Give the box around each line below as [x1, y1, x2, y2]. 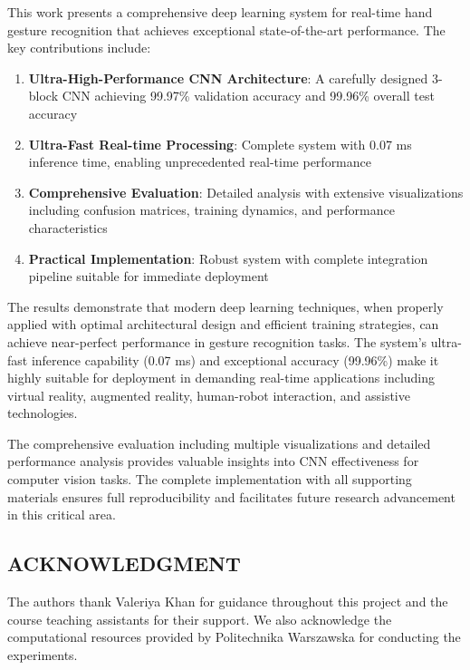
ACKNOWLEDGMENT [7, 549, 241, 578]
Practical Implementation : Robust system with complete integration [28, 248, 428, 267]
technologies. [7, 403, 78, 422]
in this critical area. [7, 505, 116, 524]
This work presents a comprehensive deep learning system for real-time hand [7, 3, 433, 21]
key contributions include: [7, 38, 151, 57]
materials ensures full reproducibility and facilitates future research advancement [7, 487, 456, 506]
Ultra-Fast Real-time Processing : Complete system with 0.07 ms [28, 134, 412, 153]
